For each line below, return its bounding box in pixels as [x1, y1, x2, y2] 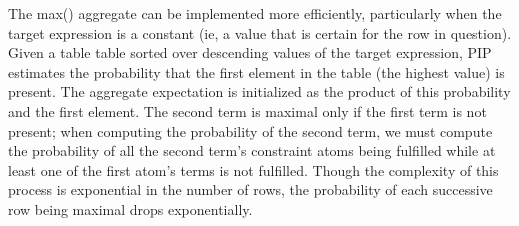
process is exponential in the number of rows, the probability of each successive [8, 179, 493, 200]
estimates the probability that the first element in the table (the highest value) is [8, 61, 505, 82]
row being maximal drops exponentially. [8, 198, 253, 219]
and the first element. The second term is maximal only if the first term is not [8, 100, 487, 121]
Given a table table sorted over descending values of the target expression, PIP [8, 42, 492, 63]
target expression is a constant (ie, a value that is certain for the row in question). [8, 22, 512, 43]
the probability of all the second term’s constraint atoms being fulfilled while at [8, 140, 496, 161]
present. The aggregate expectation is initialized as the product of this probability [8, 81, 511, 102]
